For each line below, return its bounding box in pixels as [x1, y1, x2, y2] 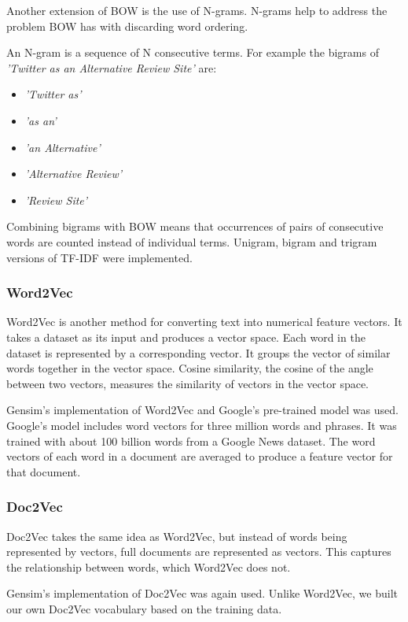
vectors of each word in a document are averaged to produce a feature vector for [6, 448, 393, 465]
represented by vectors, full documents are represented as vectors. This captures [6, 543, 391, 560]
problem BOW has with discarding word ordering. [6, 17, 248, 34]
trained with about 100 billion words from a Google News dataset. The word [6, 432, 376, 449]
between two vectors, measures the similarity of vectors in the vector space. [6, 375, 369, 391]
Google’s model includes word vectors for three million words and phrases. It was [6, 417, 397, 433]
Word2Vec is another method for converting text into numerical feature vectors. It [6, 313, 402, 330]
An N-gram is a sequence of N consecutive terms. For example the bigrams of [6, 44, 379, 61]
